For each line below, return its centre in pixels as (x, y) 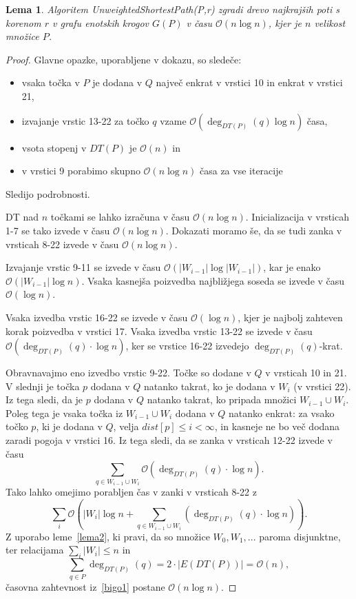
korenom (23, 22)
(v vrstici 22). (322, 386)
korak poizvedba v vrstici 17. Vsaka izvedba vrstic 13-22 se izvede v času (159, 331)
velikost (330, 22)
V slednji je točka (43, 386)
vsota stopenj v (54, 147)
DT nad (22, 217)
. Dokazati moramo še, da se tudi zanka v (254, 230)
